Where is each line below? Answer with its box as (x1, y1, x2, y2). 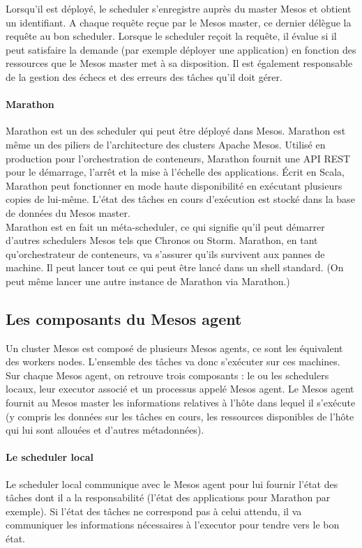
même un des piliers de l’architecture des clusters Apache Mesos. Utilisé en (6, 137, 326, 151)
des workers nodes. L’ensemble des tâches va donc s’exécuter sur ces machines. (6, 354, 340, 369)
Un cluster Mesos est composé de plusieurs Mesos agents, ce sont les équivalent (6, 340, 343, 355)
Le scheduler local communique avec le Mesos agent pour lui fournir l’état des (6, 476, 338, 491)
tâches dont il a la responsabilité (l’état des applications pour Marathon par (6, 490, 331, 505)
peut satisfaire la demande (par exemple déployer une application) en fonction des (6, 42, 356, 56)
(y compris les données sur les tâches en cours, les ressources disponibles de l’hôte (6, 409, 354, 423)
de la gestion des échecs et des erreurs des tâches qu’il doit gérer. (6, 69, 282, 84)
